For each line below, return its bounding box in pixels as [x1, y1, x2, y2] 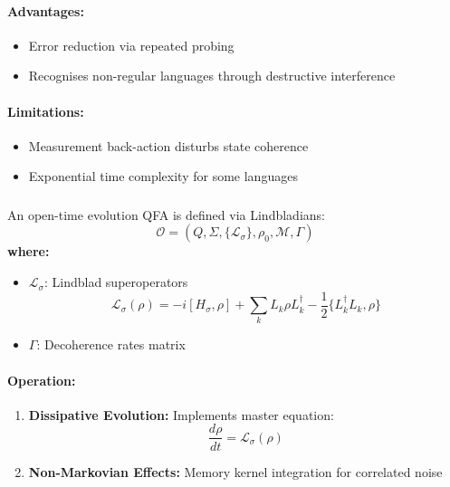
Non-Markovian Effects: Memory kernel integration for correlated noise [28, 462, 443, 481]
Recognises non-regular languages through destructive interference [28, 66, 396, 85]
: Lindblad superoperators [43, 272, 188, 291]
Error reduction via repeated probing [28, 35, 235, 54]
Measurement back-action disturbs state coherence [28, 136, 309, 155]
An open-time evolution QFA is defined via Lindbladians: [7, 205, 325, 224]
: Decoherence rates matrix [36, 335, 186, 354]
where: [7, 242, 50, 261]
